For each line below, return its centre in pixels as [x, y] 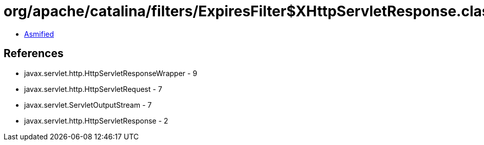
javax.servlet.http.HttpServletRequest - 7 [93, 89]
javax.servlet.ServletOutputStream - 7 [88, 105]
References [34, 54]
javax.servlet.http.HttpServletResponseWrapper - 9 [111, 73]
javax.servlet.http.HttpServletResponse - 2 [96, 120]
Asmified [39, 34]
